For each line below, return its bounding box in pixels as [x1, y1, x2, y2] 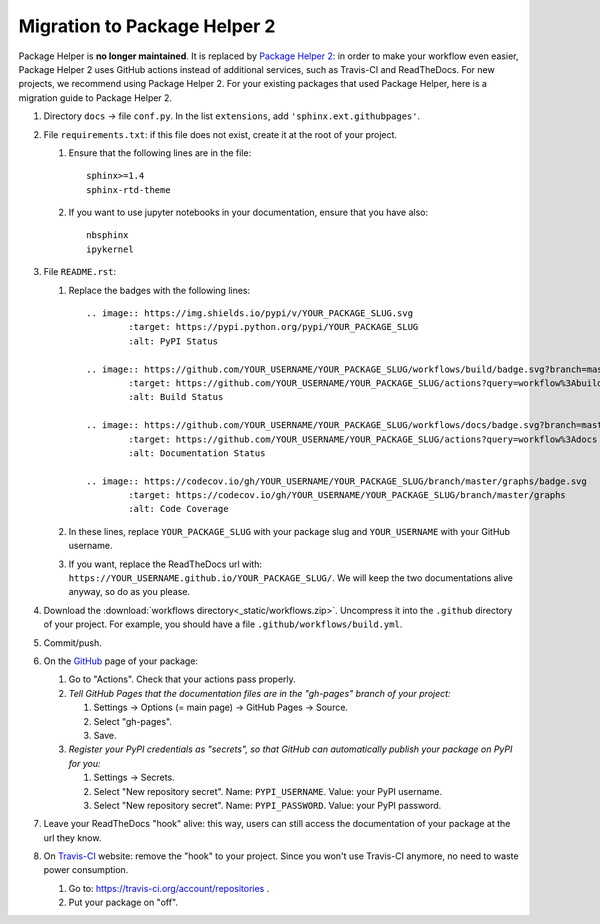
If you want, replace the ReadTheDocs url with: [68, 558, 262, 570]
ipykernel [86, 243, 134, 255]
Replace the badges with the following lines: [68, 284, 251, 296]
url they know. [43, 831, 102, 844]
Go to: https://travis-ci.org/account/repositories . [68, 882, 270, 894]
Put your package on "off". [68, 896, 179, 909]
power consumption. [43, 864, 129, 876]
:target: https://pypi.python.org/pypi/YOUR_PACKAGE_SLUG [128, 321, 419, 333]
